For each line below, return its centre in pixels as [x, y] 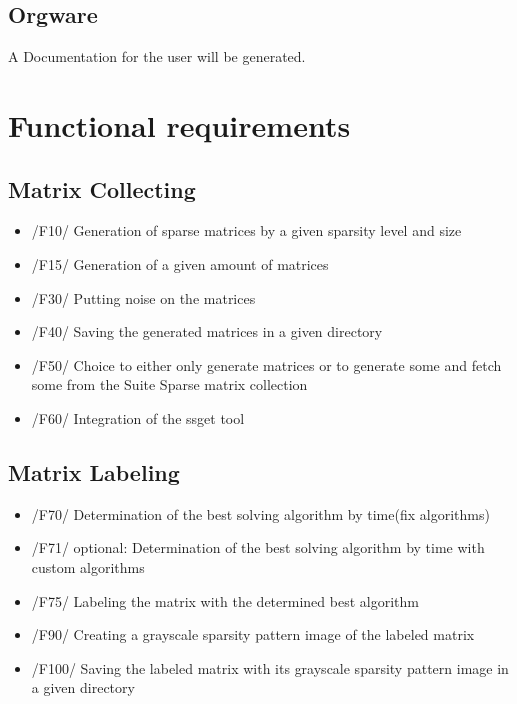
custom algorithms [88, 566]
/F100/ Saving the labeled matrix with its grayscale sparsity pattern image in [270, 667]
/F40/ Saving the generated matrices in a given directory [207, 331]
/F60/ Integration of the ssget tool [138, 417]
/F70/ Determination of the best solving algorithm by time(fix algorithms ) [260, 513]
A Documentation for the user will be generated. [157, 56]
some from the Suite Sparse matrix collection [169, 384]
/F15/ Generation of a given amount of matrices [180, 263]
